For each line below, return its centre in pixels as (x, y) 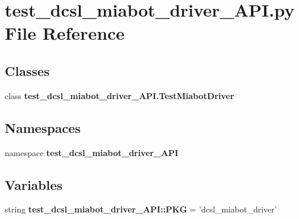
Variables (34, 184)
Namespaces (43, 127)
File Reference (65, 33)
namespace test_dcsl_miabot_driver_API (92, 152)
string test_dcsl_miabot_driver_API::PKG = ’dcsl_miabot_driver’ (141, 209)
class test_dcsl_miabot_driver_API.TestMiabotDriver (120, 95)
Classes (27, 70)
